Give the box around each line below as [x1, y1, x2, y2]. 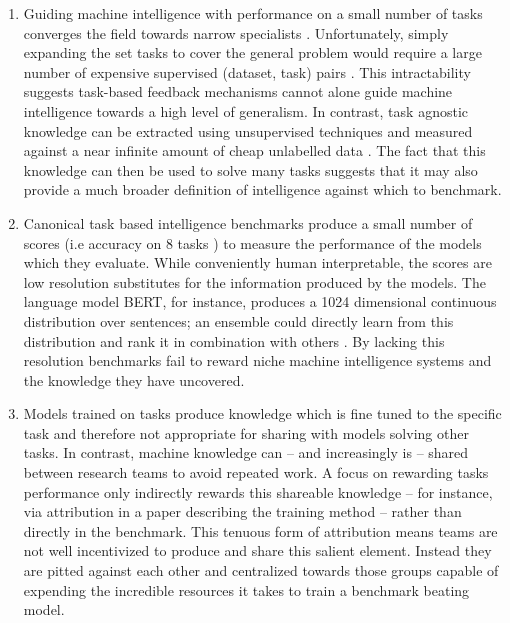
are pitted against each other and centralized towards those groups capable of [23, 560, 499, 581]
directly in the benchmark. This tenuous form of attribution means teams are [23, 520, 498, 541]
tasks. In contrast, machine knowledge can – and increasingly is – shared [23, 442, 469, 463]
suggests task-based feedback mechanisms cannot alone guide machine [23, 81, 453, 102]
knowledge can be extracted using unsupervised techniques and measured [23, 120, 473, 141]
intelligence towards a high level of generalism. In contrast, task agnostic [23, 100, 468, 121]
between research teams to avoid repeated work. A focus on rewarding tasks [23, 462, 489, 483]
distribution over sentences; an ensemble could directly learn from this [23, 310, 454, 331]
